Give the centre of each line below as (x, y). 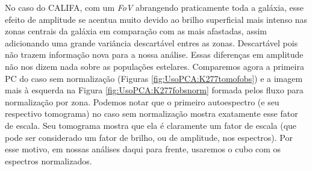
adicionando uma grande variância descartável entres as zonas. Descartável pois (151, 42)
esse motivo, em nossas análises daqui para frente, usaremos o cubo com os (143, 149)
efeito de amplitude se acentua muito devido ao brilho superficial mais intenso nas (156, 19)
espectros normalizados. (48, 160)
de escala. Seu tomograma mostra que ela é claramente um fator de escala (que (151, 125)
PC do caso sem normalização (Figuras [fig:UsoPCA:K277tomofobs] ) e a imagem (154, 78)
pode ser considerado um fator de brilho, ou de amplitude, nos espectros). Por (149, 137)
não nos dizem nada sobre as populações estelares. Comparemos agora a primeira (154, 66)
